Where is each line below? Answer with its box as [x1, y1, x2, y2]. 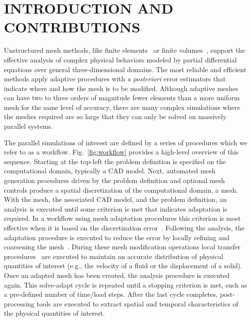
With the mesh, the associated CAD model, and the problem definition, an [4, 194, 227, 204]
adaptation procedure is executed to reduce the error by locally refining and [4, 232, 230, 242]
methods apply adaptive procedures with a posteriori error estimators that [4, 74, 226, 84]
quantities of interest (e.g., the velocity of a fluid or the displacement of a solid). [4, 260, 243, 271]
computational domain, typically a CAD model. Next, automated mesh [4, 166, 216, 176]
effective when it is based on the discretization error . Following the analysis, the [4, 223, 245, 232]
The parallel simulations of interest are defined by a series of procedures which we [4, 137, 248, 147]
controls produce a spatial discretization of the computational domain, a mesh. [4, 184, 238, 195]
